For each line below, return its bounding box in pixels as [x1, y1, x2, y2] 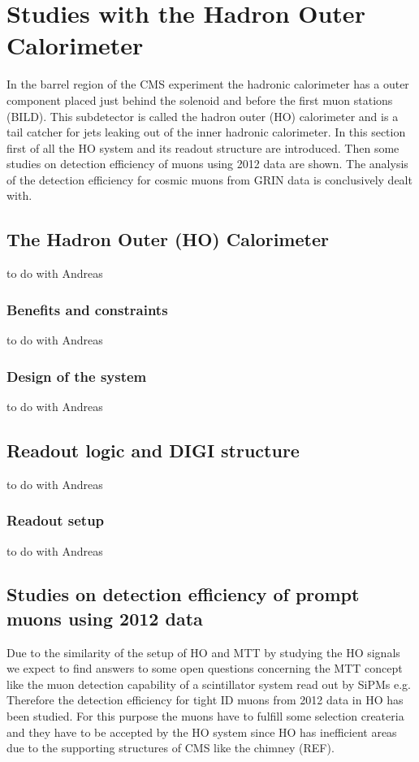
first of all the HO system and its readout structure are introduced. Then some [6, 139, 400, 156]
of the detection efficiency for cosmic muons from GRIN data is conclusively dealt [6, 171, 413, 188]
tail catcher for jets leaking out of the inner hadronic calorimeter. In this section [6, 123, 406, 141]
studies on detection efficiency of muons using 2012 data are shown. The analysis [6, 155, 408, 172]
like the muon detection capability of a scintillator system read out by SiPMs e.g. [6, 675, 411, 692]
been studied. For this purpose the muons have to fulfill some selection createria [6, 708, 404, 725]
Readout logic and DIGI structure [6, 437, 300, 462]
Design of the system [6, 366, 147, 386]
